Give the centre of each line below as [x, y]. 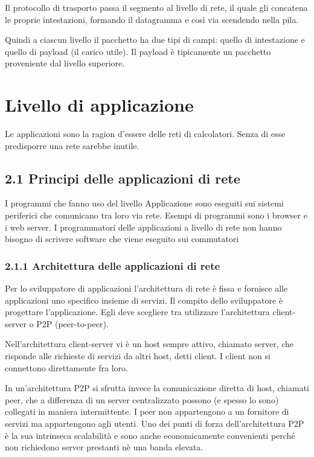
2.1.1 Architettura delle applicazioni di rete [113, 265]
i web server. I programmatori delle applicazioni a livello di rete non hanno [143, 227]
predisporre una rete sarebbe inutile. [72, 145]
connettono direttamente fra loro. [66, 367]
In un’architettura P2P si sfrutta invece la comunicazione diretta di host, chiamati [157, 388]
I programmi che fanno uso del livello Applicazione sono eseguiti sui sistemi [144, 203]
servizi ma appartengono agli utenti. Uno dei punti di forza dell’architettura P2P [155, 423]
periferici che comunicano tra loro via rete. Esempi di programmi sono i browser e [156, 215]
